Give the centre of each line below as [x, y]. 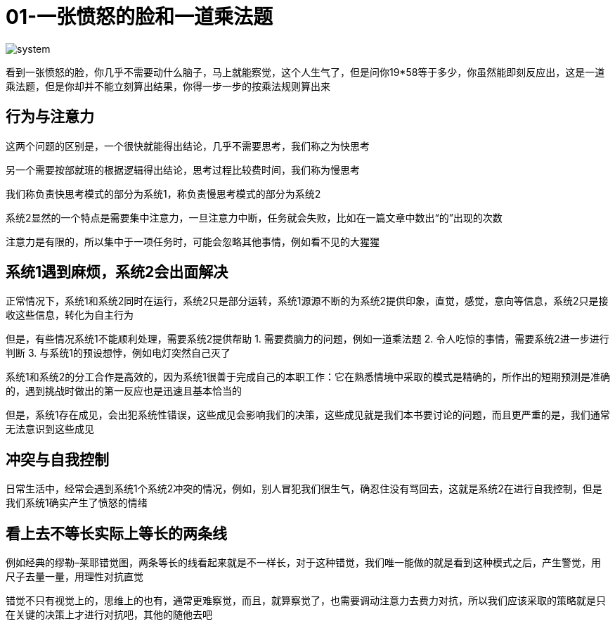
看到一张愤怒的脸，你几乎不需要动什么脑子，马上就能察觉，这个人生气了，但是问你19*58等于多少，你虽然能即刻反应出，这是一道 [305, 72]
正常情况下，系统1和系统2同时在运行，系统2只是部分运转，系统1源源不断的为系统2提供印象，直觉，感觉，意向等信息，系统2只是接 [307, 301]
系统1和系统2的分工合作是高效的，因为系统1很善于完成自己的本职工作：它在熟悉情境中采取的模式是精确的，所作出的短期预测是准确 [308, 377]
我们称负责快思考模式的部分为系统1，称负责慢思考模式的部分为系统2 [163, 193]
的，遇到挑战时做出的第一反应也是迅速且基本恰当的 [124, 391]
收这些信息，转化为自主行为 [70, 315]
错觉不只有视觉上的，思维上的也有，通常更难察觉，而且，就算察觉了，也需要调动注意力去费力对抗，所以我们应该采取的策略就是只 [306, 601]
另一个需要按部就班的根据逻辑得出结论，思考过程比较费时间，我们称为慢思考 [183, 170]
